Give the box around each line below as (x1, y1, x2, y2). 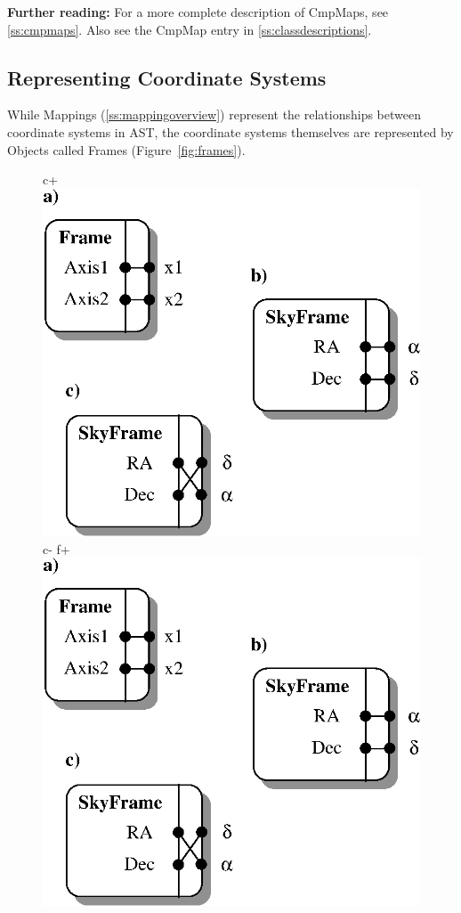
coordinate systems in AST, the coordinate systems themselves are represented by (7, 122, 454, 141)
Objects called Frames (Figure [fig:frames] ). (7, 140, 246, 159)
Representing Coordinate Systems (7, 63, 327, 91)
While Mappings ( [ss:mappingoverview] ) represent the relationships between (7, 105, 421, 124)
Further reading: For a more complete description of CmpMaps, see (7, 3, 389, 20)
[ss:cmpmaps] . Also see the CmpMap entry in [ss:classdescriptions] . (7, 20, 372, 38)
